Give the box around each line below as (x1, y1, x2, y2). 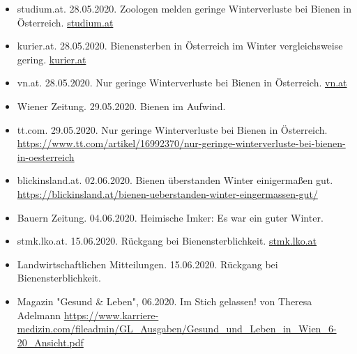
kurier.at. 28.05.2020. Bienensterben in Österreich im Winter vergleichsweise (17, 38, 343, 53)
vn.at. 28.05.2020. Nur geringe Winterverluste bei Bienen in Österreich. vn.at (17, 75, 347, 90)
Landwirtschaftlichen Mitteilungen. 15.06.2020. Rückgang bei (17, 256, 278, 271)
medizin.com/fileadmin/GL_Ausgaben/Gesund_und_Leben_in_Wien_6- (17, 321, 337, 336)
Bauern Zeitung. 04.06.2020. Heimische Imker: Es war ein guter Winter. (17, 210, 324, 224)
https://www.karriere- (63, 307, 159, 322)
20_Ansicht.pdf (17, 334, 84, 349)
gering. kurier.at (17, 52, 86, 66)
